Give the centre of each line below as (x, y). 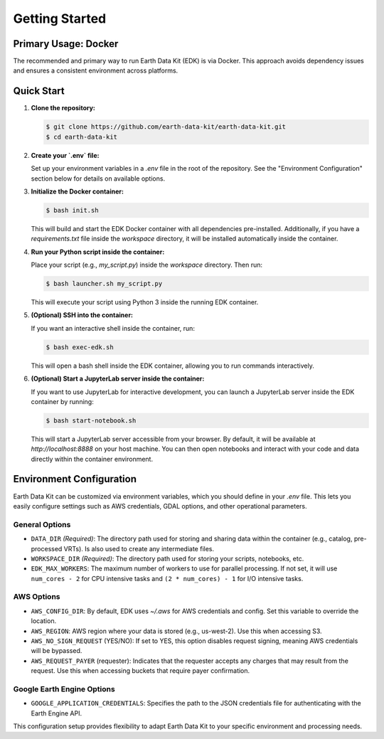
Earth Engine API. (56, 713)
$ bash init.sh (72, 210)
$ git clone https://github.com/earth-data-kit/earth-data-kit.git (166, 127)
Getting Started (60, 18)
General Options (42, 524)
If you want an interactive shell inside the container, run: (113, 328)
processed (47, 548)
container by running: (62, 401)
